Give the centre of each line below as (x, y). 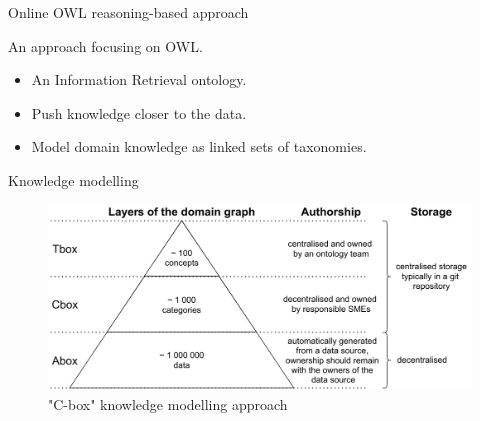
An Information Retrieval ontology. (139, 79)
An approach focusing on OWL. (105, 45)
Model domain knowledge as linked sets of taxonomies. (199, 146)
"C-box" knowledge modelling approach (168, 404)
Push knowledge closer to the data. (139, 112)
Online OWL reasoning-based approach (128, 12)
